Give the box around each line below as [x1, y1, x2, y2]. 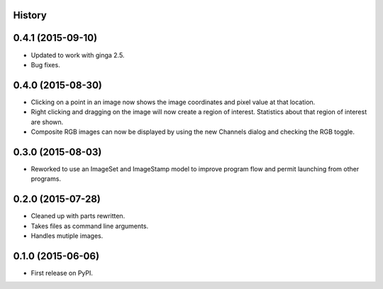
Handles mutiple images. [30, 231, 104, 240]
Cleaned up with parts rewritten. [30, 212, 126, 220]
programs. [30, 174, 62, 183]
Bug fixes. [30, 60, 60, 69]
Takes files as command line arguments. [30, 222, 149, 230]
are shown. [30, 118, 64, 126]
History [13, 9, 48, 21]
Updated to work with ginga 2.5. [30, 50, 125, 59]
